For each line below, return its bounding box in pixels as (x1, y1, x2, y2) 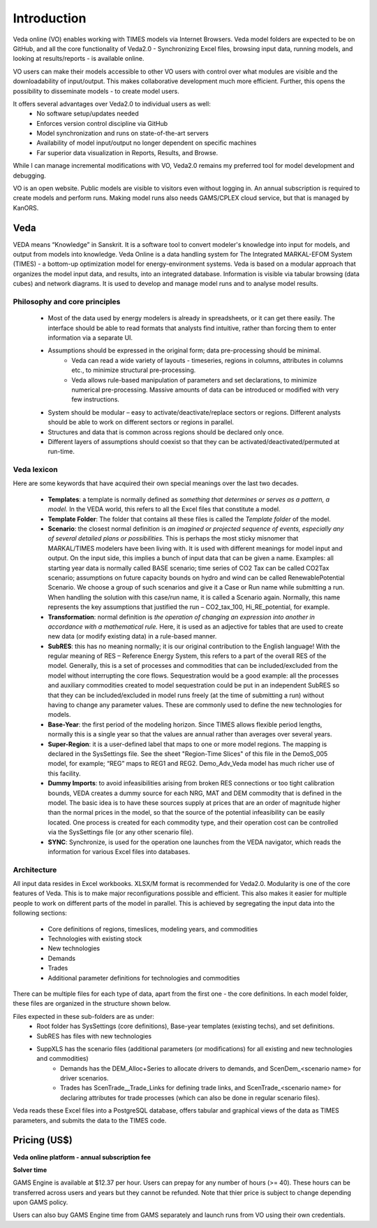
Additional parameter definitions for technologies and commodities (47, 973, 240, 982)
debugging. (13, 171, 47, 180)
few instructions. (71, 395, 120, 404)
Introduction (13, 10, 87, 26)
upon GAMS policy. (13, 1198, 68, 1206)
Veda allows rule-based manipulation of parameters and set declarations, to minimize (71, 376, 317, 384)
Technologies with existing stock (47, 934, 142, 943)
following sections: (13, 909, 68, 918)
